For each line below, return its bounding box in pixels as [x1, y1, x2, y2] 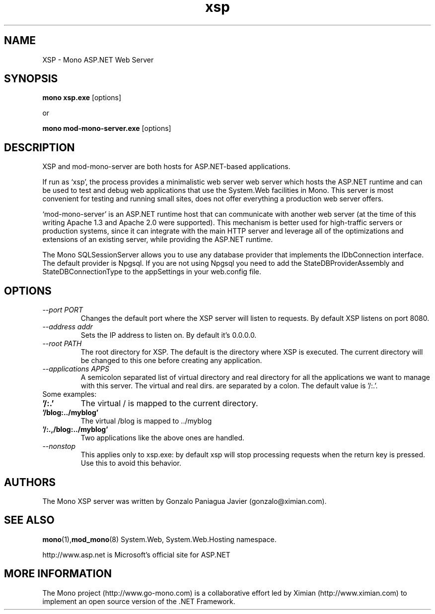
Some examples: [42, 390, 97, 399]
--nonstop [42, 442, 76, 451]
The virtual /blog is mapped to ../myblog [80, 417, 212, 426]
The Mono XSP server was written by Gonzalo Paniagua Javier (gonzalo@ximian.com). [42, 496, 327, 505]
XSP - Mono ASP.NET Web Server [42, 55, 154, 64]
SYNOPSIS [4, 72, 58, 85]
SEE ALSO [4, 514, 55, 527]
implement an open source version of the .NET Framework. [42, 597, 235, 606]
